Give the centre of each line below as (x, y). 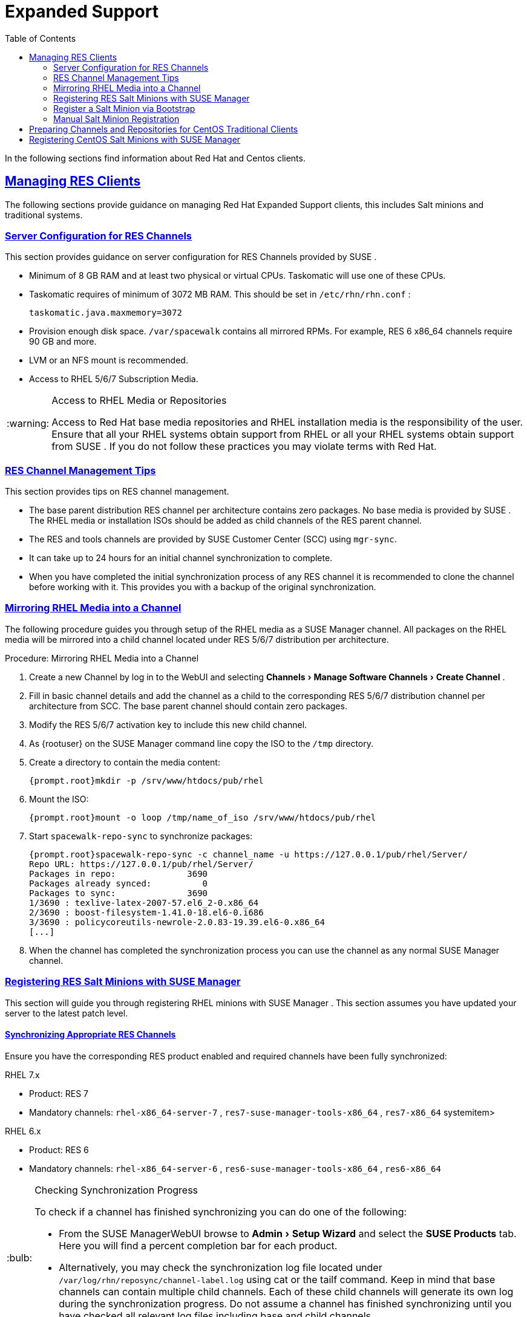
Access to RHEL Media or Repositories (139, 401)
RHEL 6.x (23, 1131)
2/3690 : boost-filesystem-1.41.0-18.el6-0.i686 (146, 912)
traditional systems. (44, 215)
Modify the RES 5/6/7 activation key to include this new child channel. (168, 724)
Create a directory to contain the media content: (125, 762)
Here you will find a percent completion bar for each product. (198, 1245)
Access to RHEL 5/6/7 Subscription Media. (114, 379)
